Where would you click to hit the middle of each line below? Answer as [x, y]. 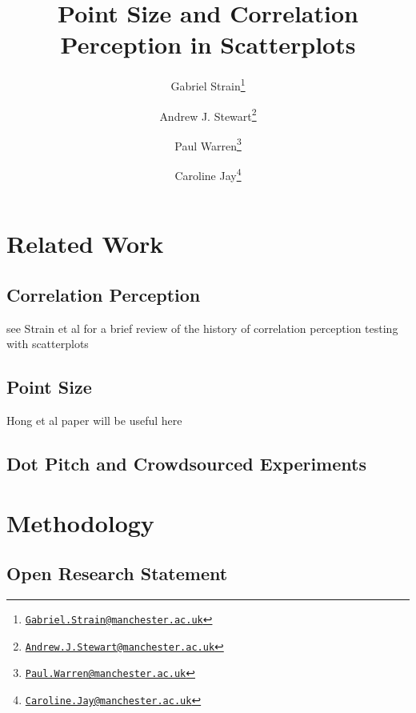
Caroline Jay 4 [208, 174]
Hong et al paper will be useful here [94, 421]
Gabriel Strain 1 [208, 84]
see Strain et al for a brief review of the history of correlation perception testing [202, 328]
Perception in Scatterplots [208, 44]
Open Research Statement [117, 573]
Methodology [80, 522]
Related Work [85, 244]
